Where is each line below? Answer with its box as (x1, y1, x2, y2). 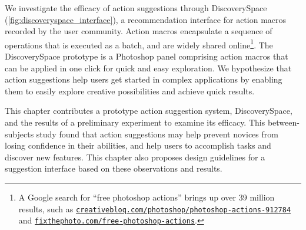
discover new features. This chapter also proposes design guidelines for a (5, 150, 265, 163)
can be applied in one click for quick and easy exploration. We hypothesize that (5, 61, 292, 74)
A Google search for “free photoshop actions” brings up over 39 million (18, 190, 275, 203)
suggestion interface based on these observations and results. (5, 162, 222, 175)
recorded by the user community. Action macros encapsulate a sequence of (5, 25, 272, 37)
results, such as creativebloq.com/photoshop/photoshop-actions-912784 (18, 202, 291, 215)
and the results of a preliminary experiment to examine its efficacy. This (5, 116, 265, 128)
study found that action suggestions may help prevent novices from (36, 127, 278, 140)
